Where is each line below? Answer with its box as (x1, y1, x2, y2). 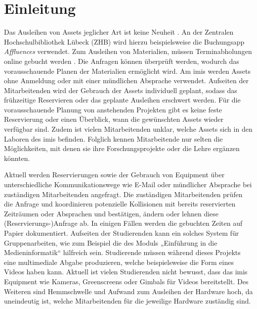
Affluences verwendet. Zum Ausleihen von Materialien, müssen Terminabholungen (4, 46, 252, 56)
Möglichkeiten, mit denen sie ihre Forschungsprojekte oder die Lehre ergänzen (4, 143, 240, 154)
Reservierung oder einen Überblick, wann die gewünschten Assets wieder (4, 114, 224, 124)
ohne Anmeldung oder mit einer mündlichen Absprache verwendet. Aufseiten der (4, 75, 249, 86)
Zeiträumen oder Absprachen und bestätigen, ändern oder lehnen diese (4, 208, 219, 218)
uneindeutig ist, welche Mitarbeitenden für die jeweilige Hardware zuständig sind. (4, 296, 251, 306)
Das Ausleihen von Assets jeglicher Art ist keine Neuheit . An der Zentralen (4, 27, 234, 37)
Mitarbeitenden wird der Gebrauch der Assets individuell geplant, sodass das (4, 85, 237, 95)
